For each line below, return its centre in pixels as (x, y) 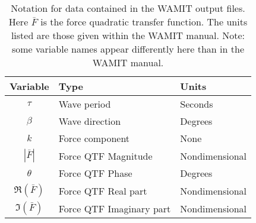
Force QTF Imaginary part (115, 208)
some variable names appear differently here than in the (128, 49)
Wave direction (90, 121)
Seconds (197, 104)
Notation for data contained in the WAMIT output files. (128, 8)
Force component (94, 138)
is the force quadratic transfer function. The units (144, 22)
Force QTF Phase (95, 173)
